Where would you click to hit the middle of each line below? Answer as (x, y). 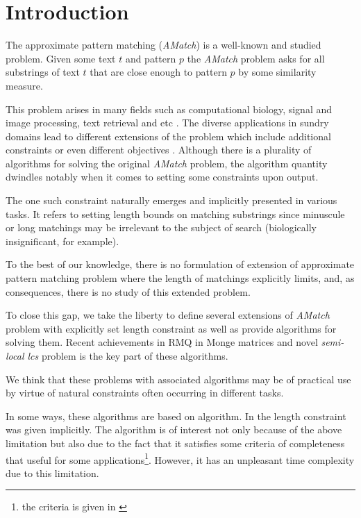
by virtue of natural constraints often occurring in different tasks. (145, 393)
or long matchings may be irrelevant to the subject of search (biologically (161, 227)
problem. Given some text (61, 58)
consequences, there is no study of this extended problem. (128, 291)
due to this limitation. (52, 473)
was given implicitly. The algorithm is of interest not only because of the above (174, 429)
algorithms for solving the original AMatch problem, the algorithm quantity (167, 163)
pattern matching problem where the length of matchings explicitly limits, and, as (180, 278)
